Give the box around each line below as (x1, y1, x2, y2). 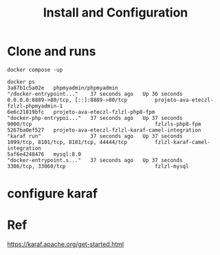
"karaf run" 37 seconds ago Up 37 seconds (7, 132, 184, 139)
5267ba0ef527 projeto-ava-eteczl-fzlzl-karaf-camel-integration (7, 126, 201, 134)
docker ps (7, 78, 36, 85)
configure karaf (7, 186, 98, 201)
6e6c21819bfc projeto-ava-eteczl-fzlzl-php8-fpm (7, 108, 155, 115)
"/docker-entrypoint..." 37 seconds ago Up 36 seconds (7, 90, 184, 97)
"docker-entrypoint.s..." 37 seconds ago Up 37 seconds (7, 156, 184, 163)
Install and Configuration (43, 5, 188, 21)
